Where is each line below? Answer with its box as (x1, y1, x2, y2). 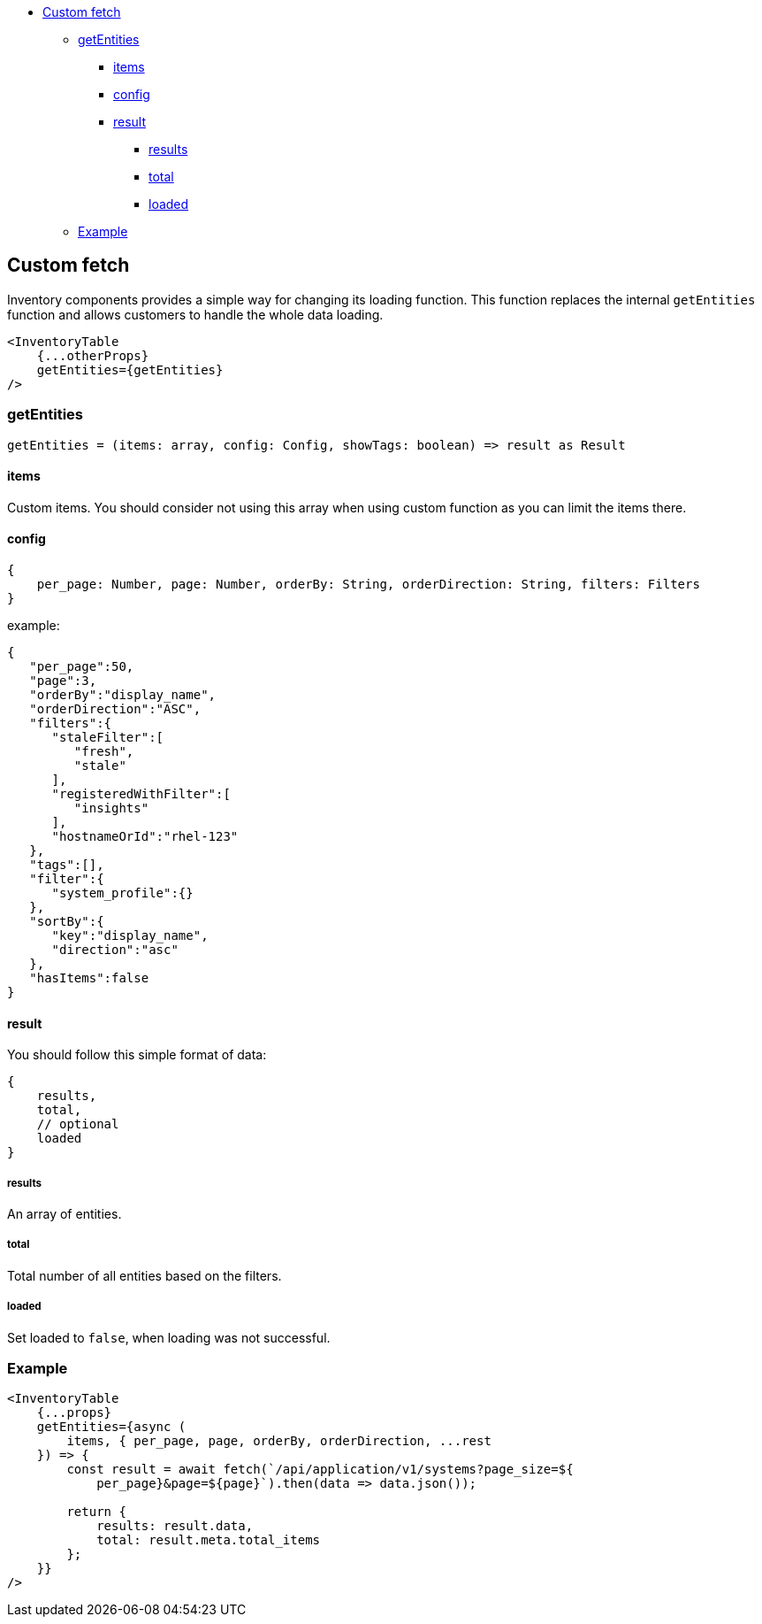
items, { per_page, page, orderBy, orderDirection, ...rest (66, 1434, 491, 1449)
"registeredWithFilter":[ (51, 787, 231, 802)
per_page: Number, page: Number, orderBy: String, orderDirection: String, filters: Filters (36, 577, 700, 592)
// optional (36, 1117, 119, 1132)
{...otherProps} (36, 348, 149, 363)
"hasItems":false (29, 971, 149, 986)
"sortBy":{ (29, 914, 104, 929)
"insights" (73, 801, 149, 816)
